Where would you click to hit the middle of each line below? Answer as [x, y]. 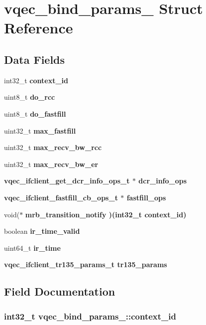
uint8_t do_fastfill [35, 113]
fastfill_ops [146, 197]
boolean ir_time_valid [42, 231]
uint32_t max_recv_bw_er [51, 164]
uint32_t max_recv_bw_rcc [53, 147]
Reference [39, 28]
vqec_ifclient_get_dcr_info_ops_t [67, 181]
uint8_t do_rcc [30, 97]
